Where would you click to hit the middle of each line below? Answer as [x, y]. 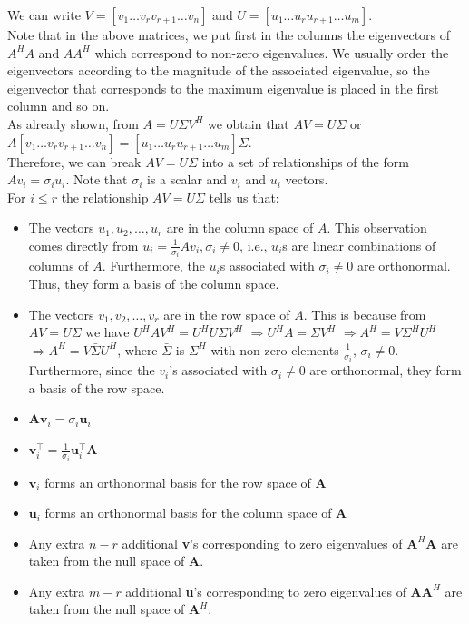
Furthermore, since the [92, 370]
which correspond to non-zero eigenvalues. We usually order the [272, 52]
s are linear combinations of [359, 245]
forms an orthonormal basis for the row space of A [186, 482]
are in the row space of [227, 314]
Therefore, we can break [74, 161]
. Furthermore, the [153, 266]
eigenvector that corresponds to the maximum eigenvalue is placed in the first [223, 88]
